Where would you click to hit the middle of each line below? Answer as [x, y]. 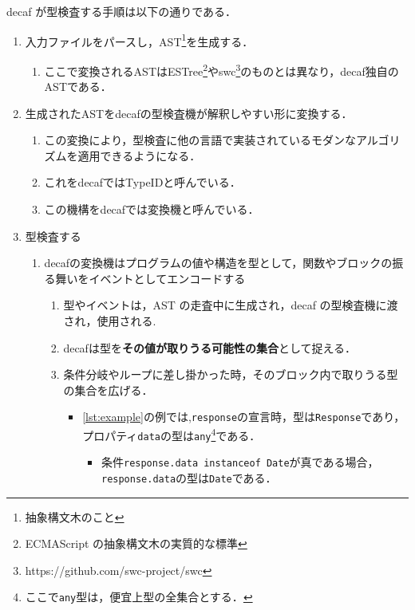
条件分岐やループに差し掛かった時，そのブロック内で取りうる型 [231, 374]
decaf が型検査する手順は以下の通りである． [122, 11]
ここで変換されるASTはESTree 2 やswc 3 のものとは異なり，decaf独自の [221, 69]
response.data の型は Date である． [189, 478]
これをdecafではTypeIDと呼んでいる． [142, 182]
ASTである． [78, 87]
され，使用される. [110, 321]
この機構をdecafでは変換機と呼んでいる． [152, 209]
